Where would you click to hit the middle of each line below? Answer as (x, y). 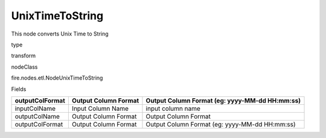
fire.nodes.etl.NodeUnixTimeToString (57, 78)
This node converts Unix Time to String (60, 34)
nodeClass (24, 67)
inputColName (35, 108)
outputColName (37, 116)
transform (24, 56)
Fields (19, 89)
